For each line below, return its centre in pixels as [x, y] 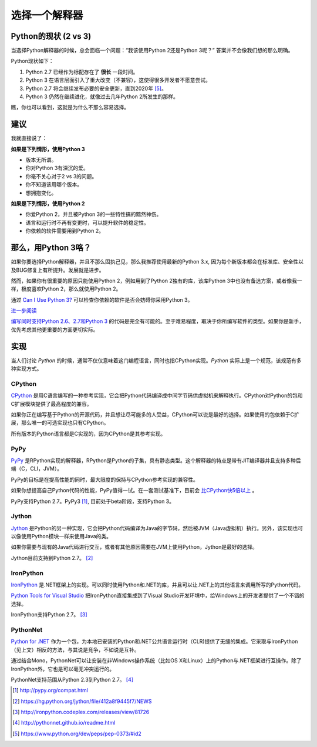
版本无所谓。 [41, 160]
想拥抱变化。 [41, 193]
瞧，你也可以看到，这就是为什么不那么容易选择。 [70, 107]
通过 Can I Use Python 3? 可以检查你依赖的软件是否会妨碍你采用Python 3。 [102, 299]
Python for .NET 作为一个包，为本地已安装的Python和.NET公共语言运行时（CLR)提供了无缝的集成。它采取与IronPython [154, 642]
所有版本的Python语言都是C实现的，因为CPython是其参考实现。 [88, 433]
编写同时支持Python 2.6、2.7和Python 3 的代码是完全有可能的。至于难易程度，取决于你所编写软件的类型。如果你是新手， [158, 321]
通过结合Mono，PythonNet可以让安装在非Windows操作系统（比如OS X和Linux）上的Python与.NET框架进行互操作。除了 [156, 661]
